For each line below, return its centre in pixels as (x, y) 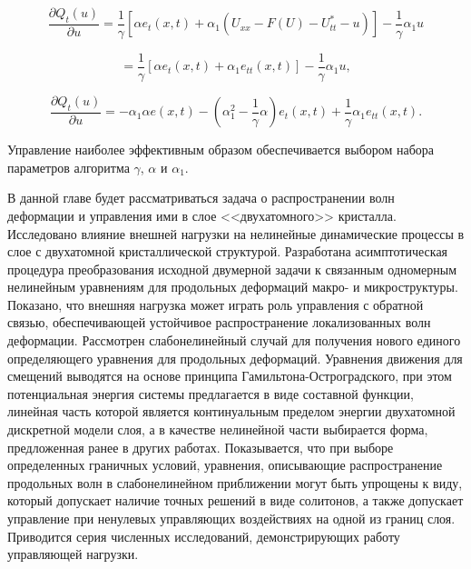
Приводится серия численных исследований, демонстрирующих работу (204, 536)
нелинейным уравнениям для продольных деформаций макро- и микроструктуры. (233, 287)
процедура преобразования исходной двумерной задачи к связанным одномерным (232, 269)
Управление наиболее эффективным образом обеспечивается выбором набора (221, 150)
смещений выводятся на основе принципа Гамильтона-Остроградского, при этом (230, 376)
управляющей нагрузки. (73, 554)
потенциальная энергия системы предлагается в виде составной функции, (211, 393)
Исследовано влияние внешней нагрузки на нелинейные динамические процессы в (236, 233)
